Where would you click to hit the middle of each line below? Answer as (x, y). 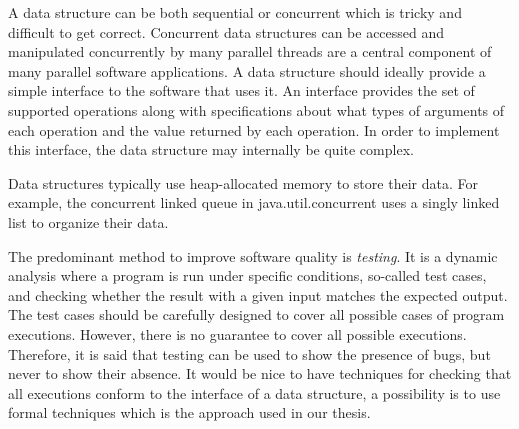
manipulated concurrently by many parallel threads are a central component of (250, 51)
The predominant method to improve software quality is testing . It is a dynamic (253, 255)
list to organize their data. (88, 221)
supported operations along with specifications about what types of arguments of (256, 109)
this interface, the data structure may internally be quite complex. (211, 149)
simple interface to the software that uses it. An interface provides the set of (241, 90)
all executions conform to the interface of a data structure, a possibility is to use (254, 392)
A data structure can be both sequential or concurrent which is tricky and (235, 12)
